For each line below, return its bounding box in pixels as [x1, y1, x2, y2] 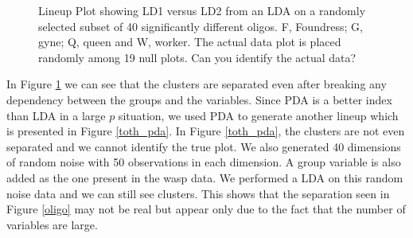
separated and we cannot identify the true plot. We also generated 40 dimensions [6, 138, 401, 154]
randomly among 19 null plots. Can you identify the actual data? [38, 49, 357, 65]
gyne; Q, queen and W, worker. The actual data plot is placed [38, 33, 341, 50]
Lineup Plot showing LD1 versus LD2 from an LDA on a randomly [38, 2, 366, 18]
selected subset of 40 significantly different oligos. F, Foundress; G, [38, 18, 363, 34]
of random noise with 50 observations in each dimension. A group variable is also [6, 154, 401, 170]
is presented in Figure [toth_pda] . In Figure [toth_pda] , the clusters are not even [6, 123, 405, 139]
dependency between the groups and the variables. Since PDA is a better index [6, 91, 392, 107]
